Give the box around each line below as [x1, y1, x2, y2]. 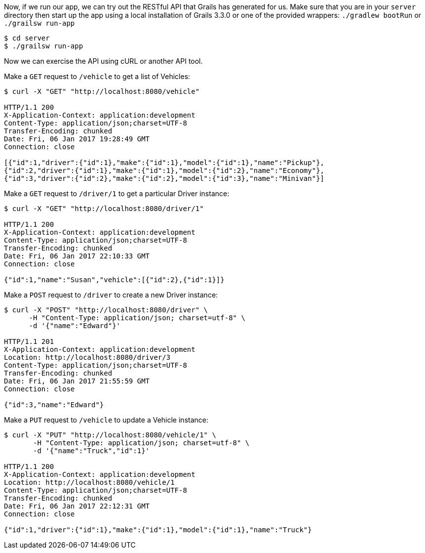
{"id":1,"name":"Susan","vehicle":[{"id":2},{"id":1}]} [4, 276, 225, 284]
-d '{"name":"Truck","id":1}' [33, 447, 150, 455]
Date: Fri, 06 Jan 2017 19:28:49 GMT [4, 135, 150, 143]
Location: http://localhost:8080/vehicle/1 [4, 478, 175, 486]
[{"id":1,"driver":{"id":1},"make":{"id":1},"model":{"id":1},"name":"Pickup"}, [4, 159, 325, 167]
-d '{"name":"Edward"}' [29, 322, 121, 330]
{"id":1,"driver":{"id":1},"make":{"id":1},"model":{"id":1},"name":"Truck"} [4, 526, 312, 534]
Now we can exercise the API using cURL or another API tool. [4, 57, 203, 65]
